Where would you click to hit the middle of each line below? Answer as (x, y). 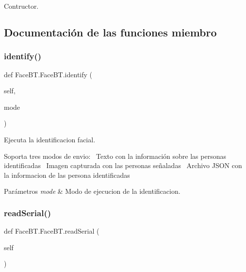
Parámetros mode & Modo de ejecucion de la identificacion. (92, 191)
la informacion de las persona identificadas (67, 175)
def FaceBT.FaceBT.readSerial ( (52, 231)
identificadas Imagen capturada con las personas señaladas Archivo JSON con (123, 165)
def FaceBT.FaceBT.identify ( (48, 74)
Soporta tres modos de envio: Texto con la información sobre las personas (115, 156)
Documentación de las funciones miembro (110, 32)
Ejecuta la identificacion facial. (50, 139)
